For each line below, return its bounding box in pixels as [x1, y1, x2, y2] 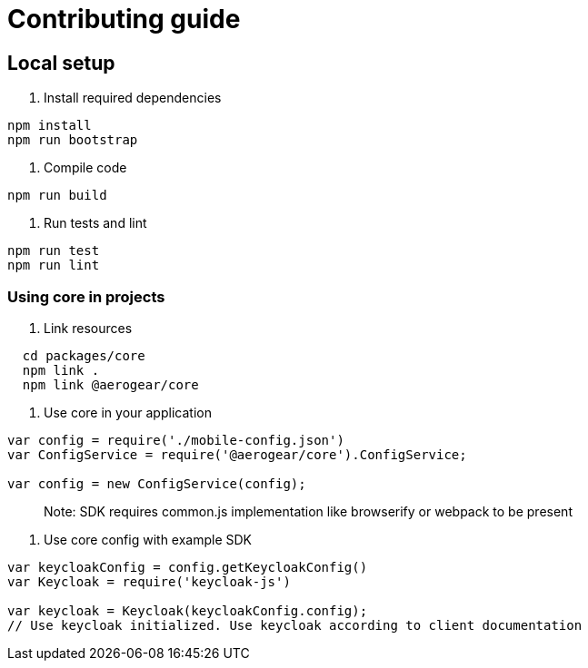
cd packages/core [22, 348, 145, 363]
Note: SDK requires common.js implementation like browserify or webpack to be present [44, 503, 573, 519]
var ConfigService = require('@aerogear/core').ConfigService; [7, 447, 467, 462]
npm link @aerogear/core [22, 377, 199, 392]
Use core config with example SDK [44, 531, 253, 547]
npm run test [7, 243, 100, 259]
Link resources [44, 319, 133, 336]
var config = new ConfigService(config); [7, 476, 306, 491]
